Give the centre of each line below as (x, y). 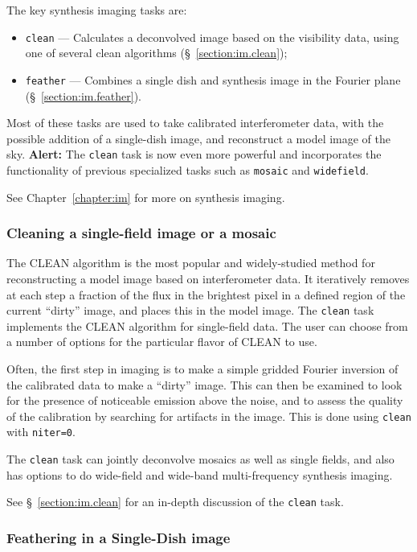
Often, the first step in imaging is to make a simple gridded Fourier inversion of (202, 369)
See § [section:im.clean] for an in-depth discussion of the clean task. (175, 502)
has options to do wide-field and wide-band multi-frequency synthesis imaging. (200, 474)
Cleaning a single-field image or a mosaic (141, 233)
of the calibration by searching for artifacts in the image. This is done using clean (209, 416)
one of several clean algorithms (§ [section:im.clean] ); (156, 53)
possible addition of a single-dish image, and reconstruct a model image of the (199, 138)
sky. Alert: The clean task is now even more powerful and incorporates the (194, 154)
